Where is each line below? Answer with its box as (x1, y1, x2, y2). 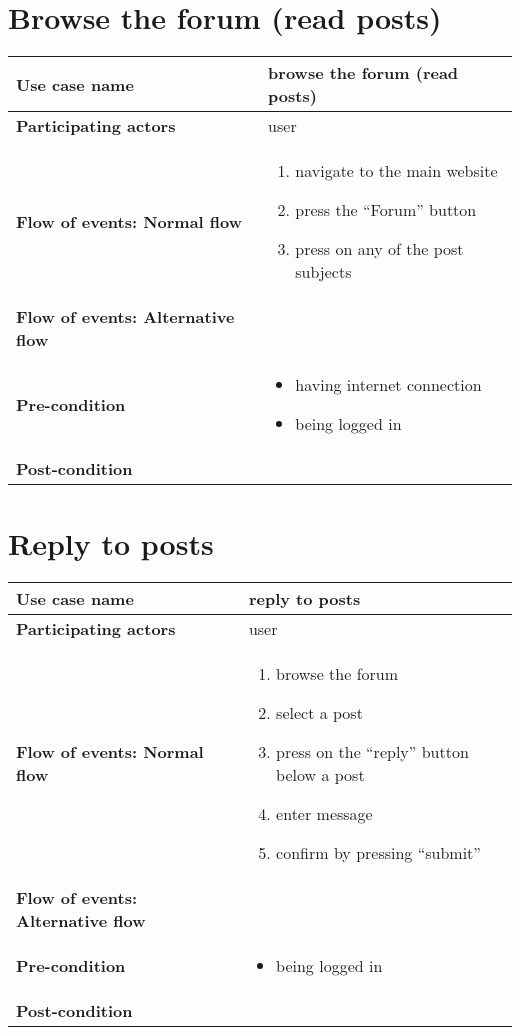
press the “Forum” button (295, 198, 477, 222)
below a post (276, 763, 365, 787)
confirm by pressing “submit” (276, 841, 481, 865)
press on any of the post (295, 237, 464, 261)
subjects (295, 260, 352, 284)
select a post (276, 701, 363, 725)
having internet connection (295, 373, 482, 397)
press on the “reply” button (276, 740, 469, 764)
